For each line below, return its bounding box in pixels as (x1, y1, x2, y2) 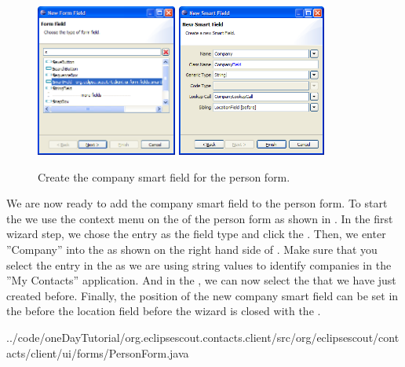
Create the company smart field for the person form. (38, 168, 290, 185)
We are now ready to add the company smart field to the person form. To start (6, 195, 388, 211)
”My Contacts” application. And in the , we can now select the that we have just (6, 272, 396, 288)
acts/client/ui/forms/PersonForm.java (6, 344, 189, 361)
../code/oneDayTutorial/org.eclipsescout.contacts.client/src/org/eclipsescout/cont (6, 328, 400, 345)
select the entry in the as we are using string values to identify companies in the (6, 256, 392, 273)
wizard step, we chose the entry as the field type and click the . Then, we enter (6, 226, 386, 242)
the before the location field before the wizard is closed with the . (6, 303, 321, 319)
